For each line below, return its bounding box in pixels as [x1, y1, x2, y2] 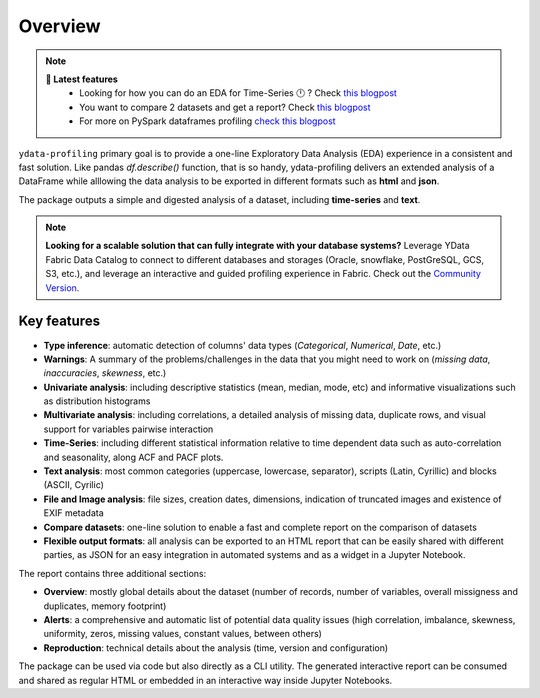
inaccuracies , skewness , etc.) [43, 367, 167, 379]
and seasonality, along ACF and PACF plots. [43, 451, 224, 463]
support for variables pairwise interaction [43, 423, 214, 435]
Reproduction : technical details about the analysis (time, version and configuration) [43, 641, 389, 654]
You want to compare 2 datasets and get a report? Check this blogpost [79, 101, 371, 113]
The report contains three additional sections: [18, 567, 207, 579]
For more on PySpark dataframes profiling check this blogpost [79, 115, 336, 127]
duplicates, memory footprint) [43, 600, 167, 612]
